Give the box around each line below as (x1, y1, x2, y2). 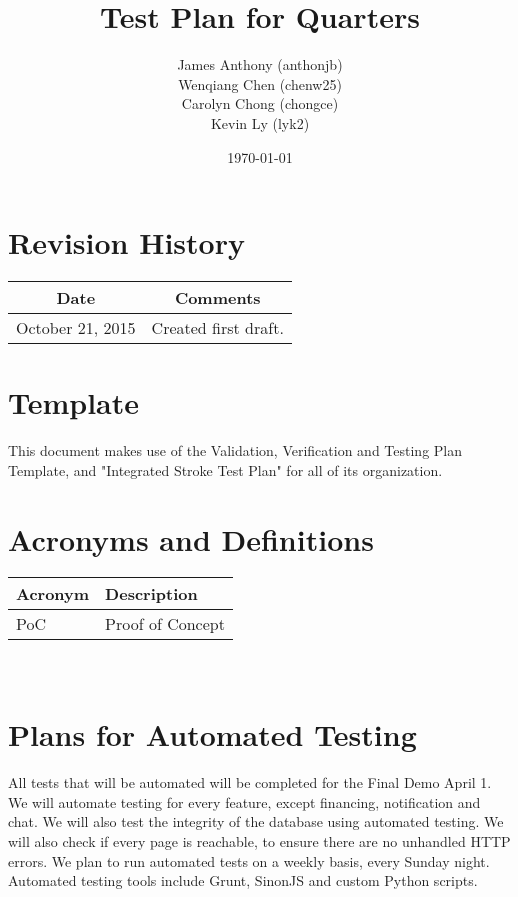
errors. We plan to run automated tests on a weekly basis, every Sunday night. (8, 850, 490, 871)
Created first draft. (151, 316, 284, 340)
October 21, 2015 (16, 316, 136, 340)
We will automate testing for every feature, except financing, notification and (8, 791, 481, 812)
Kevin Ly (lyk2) (210, 112, 310, 133)
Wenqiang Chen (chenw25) (178, 73, 342, 94)
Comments (174, 286, 261, 310)
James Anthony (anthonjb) (177, 54, 343, 75)
